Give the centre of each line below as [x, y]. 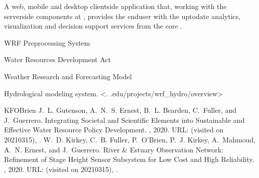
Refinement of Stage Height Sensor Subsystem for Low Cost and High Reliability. [129, 159]
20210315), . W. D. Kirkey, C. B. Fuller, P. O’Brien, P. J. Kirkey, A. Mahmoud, [130, 139]
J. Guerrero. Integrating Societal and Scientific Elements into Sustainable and [124, 120]
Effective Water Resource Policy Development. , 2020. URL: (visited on [114, 130]
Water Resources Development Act [57, 59]
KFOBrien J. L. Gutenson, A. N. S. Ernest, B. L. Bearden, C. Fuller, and [120, 110]
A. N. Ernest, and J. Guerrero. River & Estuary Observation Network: [114, 149]
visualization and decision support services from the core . [93, 26]
